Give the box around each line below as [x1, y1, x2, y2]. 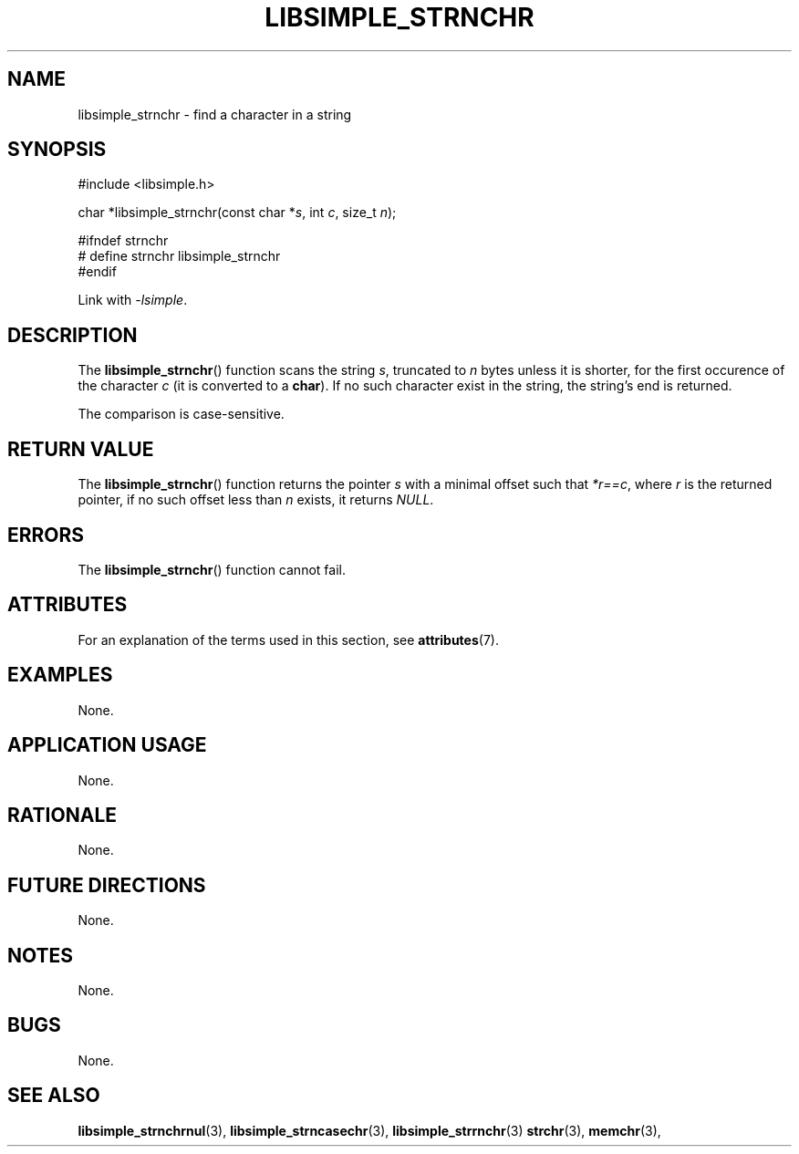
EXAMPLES [7, 663, 113, 687]
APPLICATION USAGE [7, 733, 207, 757]
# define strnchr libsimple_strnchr [78, 248, 281, 265]
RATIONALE [7, 803, 118, 827]
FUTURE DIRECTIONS [7, 873, 206, 897]
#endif [78, 264, 117, 280]
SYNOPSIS [7, 138, 107, 161]
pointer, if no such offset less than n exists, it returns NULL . [78, 492, 434, 508]
